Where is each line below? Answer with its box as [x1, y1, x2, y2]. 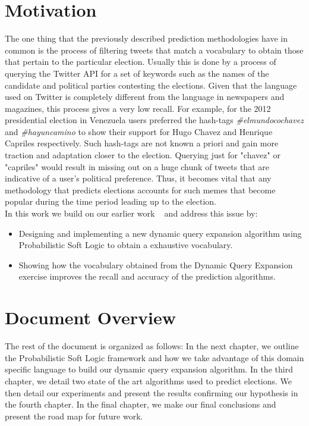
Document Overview [5, 305, 176, 330]
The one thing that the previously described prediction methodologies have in [5, 32, 288, 45]
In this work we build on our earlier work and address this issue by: [5, 207, 258, 220]
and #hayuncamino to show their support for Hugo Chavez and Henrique [5, 125, 273, 137]
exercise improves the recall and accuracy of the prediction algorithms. [18, 270, 276, 283]
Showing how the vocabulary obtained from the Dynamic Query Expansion [18, 258, 293, 271]
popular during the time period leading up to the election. [5, 195, 217, 208]
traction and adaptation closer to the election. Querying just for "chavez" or [5, 149, 280, 161]
